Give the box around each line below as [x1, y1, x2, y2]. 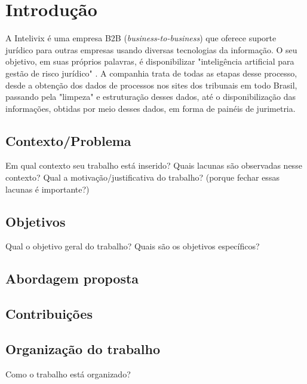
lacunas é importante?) [5, 182, 90, 195]
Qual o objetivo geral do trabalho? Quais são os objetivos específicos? [5, 240, 260, 252]
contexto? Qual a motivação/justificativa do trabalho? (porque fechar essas [5, 171, 280, 184]
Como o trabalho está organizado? [5, 367, 131, 380]
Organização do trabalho [5, 340, 161, 358]
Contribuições [5, 304, 93, 323]
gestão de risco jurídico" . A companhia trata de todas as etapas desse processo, [5, 66, 297, 79]
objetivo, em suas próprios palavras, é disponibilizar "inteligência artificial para [5, 55, 294, 68]
